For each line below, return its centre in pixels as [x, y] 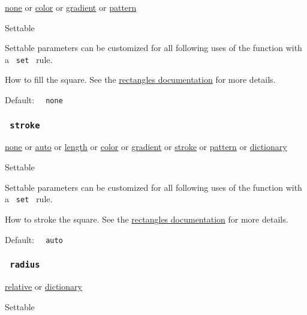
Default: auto [34, 239]
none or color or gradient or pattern [71, 7]
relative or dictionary [43, 286]
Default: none [34, 100]
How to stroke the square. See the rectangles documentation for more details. [147, 219]
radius [25, 265]
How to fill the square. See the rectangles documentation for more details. [140, 79]
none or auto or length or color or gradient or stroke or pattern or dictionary [146, 147]
